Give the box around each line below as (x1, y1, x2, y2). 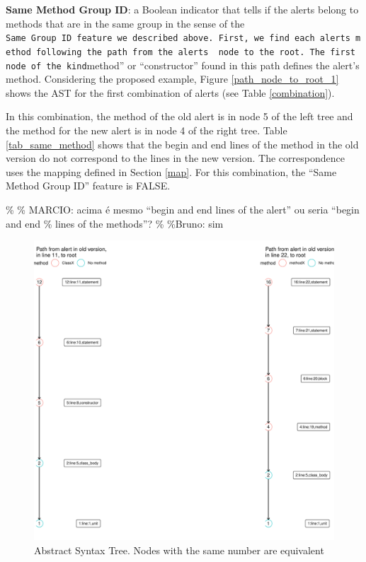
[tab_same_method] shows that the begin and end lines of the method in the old (6, 136, 359, 151)
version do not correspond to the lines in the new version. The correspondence (6, 151, 345, 165)
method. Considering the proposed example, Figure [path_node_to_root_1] (6, 71, 339, 86)
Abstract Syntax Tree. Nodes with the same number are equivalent (34, 542, 324, 557)
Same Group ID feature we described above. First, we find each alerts (6, 33, 350, 44)
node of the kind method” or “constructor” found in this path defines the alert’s (6, 57, 360, 72)
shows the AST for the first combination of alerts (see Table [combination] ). (6, 85, 335, 100)
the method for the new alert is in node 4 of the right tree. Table (6, 122, 287, 137)
